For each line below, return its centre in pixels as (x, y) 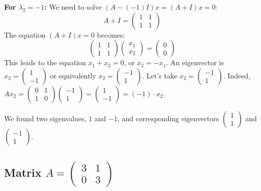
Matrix (23, 172)
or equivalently (73, 75)
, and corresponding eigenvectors (168, 118)
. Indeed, (237, 75)
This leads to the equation (45, 62)
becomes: (111, 34)
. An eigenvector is (195, 62)
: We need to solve (73, 7)
